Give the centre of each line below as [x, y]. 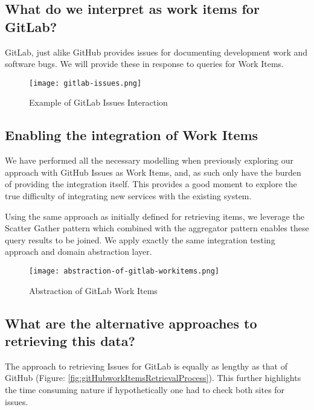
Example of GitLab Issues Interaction [98, 102]
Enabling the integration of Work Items [132, 135]
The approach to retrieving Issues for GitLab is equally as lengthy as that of [146, 366]
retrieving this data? [70, 341]
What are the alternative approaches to [131, 323]
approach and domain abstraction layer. [78, 251]
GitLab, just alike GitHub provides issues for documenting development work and [156, 52]
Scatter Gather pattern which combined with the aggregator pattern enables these [157, 228]
